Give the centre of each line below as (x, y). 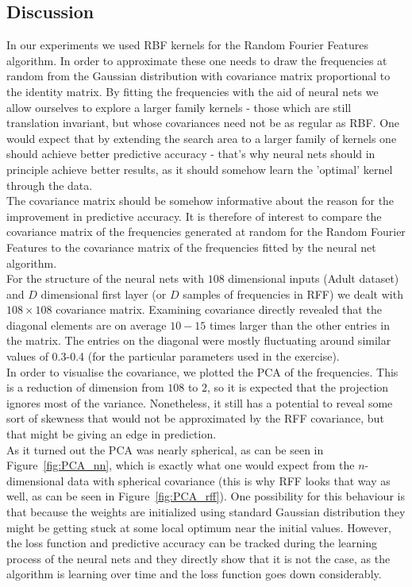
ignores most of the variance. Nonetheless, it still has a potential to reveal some (200, 402)
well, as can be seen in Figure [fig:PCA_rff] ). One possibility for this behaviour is (206, 496)
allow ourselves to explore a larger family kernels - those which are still (179, 107)
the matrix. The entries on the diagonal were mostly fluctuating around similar (199, 340)
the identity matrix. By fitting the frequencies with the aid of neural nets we (193, 91)
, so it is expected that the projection (298, 387)
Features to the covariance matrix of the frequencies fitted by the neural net (191, 247)
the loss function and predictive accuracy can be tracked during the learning (192, 543)
